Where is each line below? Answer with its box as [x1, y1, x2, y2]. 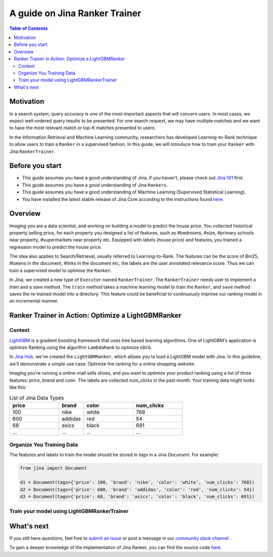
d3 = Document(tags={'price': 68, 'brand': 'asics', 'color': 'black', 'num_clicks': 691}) [20, 494, 255, 499]
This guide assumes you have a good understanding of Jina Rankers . [22, 182, 168, 188]
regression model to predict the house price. [9, 244, 102, 250]
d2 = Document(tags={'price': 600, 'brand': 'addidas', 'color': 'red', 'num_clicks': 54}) [20, 487, 255, 492]
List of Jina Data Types [9, 394, 64, 401]
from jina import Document [20, 465, 87, 471]
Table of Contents [9, 25, 48, 31]
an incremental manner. [9, 298, 59, 304]
